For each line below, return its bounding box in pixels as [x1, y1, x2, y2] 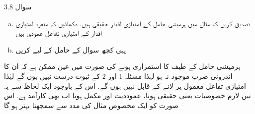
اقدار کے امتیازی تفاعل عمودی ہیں [15, 28, 102, 38]
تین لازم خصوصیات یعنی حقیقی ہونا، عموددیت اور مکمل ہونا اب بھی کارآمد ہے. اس [4, 90, 251, 101]
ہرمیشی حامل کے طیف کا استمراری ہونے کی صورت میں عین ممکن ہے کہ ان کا [4, 61, 241, 71]
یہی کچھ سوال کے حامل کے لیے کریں [15, 44, 126, 55]
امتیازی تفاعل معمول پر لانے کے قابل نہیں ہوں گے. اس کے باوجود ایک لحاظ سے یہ [4, 80, 246, 91]
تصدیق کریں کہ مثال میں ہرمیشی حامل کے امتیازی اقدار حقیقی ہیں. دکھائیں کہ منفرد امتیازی [15, 18, 250, 28]
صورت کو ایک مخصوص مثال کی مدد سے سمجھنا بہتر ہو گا [4, 100, 178, 110]
